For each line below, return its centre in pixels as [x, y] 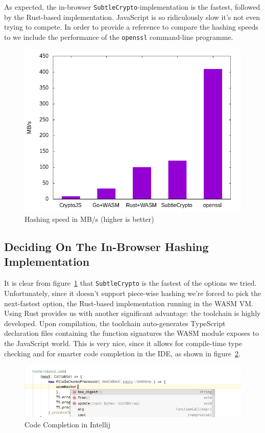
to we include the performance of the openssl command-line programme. [119, 37]
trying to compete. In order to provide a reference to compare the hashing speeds [131, 27]
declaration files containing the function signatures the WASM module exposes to [132, 333]
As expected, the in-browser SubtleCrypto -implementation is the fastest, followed [132, 7]
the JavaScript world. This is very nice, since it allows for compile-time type [123, 343]
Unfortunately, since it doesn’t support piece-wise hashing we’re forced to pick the [132, 293]
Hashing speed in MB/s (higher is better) [89, 219]
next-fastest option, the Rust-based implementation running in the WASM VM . [129, 303]
